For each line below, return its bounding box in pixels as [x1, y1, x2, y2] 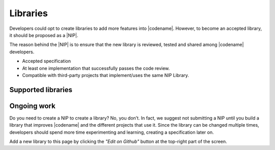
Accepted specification [22, 58, 71, 64]
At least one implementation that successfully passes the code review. [22, 65, 170, 71]
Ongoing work [9, 101, 56, 110]
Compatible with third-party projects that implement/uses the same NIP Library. [22, 72, 189, 78]
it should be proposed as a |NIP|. [9, 32, 78, 38]
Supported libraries [9, 85, 73, 94]
